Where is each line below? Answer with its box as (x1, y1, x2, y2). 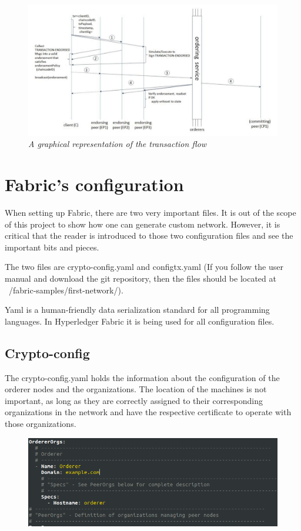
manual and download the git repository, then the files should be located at (5, 272, 276, 285)
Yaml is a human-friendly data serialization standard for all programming (5, 303, 270, 316)
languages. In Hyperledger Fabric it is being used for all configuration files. (5, 315, 275, 327)
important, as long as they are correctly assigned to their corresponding (5, 394, 263, 406)
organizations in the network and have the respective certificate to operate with (5, 406, 292, 418)
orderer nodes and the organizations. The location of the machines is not (5, 383, 267, 395)
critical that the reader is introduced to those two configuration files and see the (5, 229, 293, 242)
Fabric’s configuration (5, 172, 184, 196)
